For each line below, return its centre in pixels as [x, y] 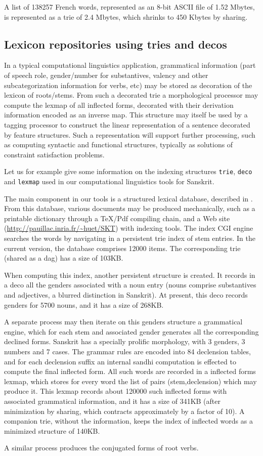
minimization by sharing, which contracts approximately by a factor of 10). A [124, 411]
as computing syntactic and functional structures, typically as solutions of [119, 144]
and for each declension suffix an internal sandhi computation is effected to [120, 361]
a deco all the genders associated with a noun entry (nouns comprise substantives [130, 285]
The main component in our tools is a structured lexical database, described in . [128, 198]
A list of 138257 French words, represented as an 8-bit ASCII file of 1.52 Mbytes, [129, 7]
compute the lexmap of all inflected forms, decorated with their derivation [119, 105]
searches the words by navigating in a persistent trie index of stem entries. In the [130, 238]
